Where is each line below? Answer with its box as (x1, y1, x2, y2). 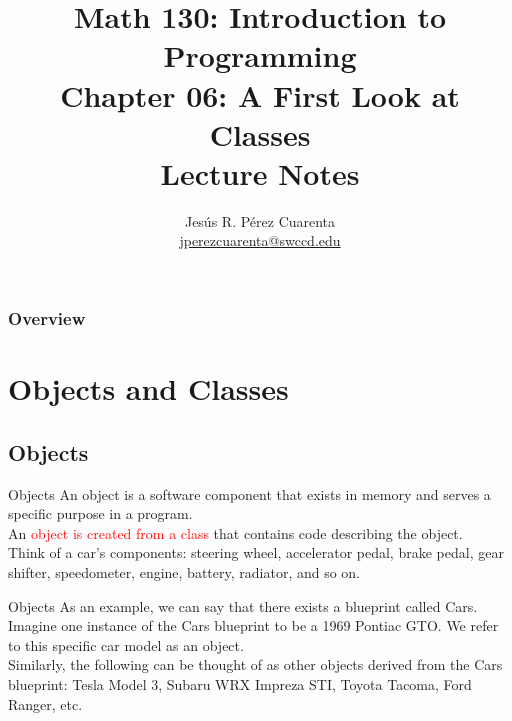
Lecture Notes (160, 152, 360, 193)
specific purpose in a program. (8, 503, 193, 524)
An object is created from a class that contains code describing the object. (8, 522, 463, 543)
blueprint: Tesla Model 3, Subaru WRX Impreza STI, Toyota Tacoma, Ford (8, 673, 472, 694)
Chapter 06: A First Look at (60, 74, 460, 115)
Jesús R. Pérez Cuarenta (184, 210, 336, 231)
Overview (8, 306, 86, 331)
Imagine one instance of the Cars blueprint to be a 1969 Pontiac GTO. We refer (8, 615, 499, 636)
